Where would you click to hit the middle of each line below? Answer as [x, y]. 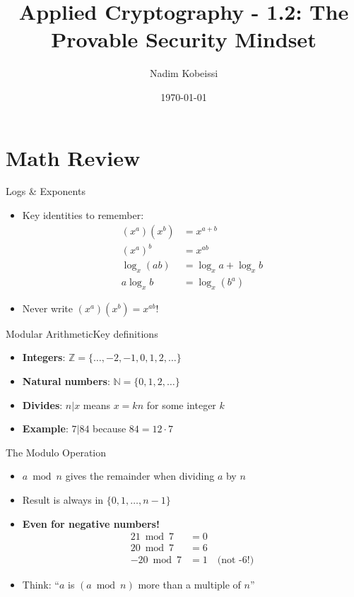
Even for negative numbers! [91, 523]
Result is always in [63, 500]
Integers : [44, 357]
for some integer [181, 404]
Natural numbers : [66, 381]
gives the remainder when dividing [140, 476]
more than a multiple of [189, 585]
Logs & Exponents [46, 191]
